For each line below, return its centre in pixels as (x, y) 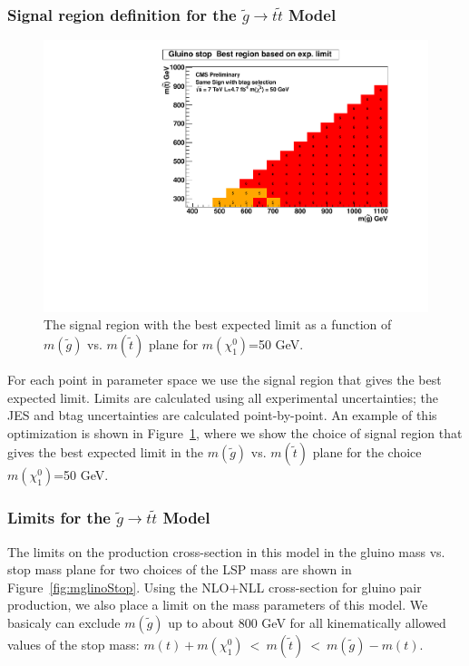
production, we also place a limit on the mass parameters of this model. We (218, 605)
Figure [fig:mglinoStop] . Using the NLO (118, 587)
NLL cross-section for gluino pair (330, 587)
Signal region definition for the (122, 14)
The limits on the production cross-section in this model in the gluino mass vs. (226, 551)
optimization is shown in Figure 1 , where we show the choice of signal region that (235, 432)
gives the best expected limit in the (105, 452)
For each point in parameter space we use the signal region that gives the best (225, 380)
